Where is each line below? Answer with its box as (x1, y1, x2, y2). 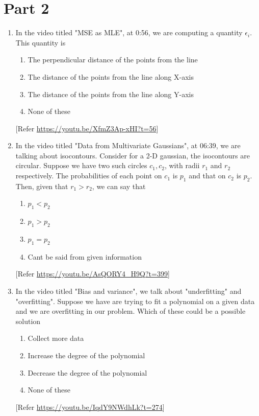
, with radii (164, 160, 200, 171)
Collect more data (28, 333, 84, 343)
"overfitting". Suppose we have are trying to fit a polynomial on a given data (15, 295, 255, 306)
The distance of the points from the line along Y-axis (28, 88, 194, 99)
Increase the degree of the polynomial (28, 350, 145, 360)
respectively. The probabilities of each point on (15, 170, 162, 181)
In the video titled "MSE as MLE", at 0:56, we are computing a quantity (15, 27, 243, 38)
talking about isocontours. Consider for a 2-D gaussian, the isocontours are (15, 150, 250, 160)
